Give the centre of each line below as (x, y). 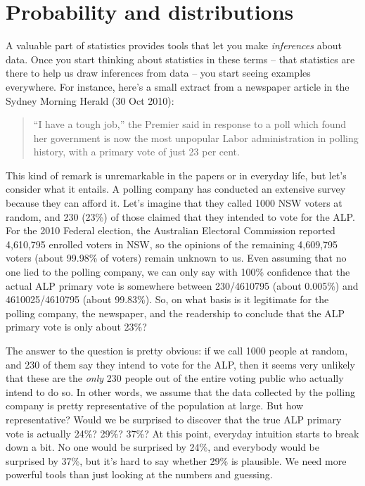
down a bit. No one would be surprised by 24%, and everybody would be (162, 447)
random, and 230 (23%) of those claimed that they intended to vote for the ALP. (180, 216)
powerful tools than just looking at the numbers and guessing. (139, 474)
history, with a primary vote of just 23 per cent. (136, 152)
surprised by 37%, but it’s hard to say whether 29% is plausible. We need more (176, 460)
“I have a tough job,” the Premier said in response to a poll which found (190, 124)
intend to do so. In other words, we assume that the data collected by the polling (180, 391)
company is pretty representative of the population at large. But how (155, 405)
